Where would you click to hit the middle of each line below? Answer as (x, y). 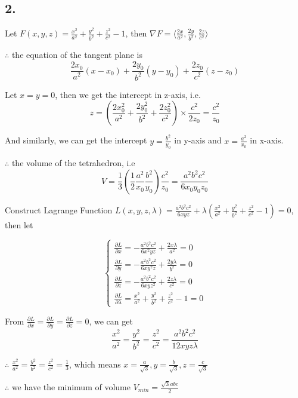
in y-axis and (198, 140)
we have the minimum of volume (71, 386)
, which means (95, 364)
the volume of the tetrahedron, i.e (73, 163)
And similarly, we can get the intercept (76, 140)
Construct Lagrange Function (59, 209)
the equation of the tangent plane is (77, 55)
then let (19, 224)
